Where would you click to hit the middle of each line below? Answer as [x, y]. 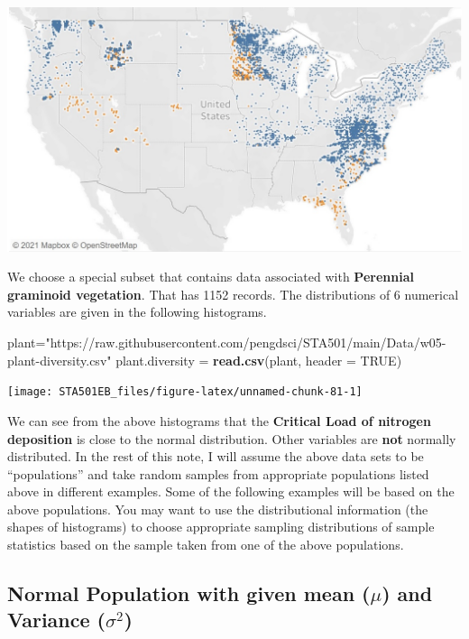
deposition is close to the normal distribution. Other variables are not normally [232, 438]
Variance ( [57, 620]
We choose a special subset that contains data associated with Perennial [211, 277]
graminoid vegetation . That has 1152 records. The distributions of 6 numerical [233, 294]
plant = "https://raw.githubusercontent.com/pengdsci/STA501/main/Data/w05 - [227, 343]
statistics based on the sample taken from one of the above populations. [206, 545]
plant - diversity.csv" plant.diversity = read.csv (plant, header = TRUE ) [205, 360]
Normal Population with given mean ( [189, 593]
